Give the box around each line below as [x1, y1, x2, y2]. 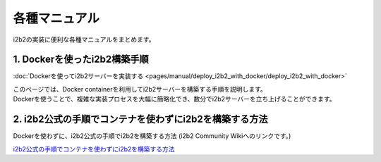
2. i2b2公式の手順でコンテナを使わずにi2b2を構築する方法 [13, 113, 268, 125]
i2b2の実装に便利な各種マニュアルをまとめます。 [13, 35, 155, 44]
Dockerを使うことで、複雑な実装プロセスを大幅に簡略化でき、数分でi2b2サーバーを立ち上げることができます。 [13, 95, 336, 104]
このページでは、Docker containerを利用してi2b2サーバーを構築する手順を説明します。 [13, 85, 267, 93]
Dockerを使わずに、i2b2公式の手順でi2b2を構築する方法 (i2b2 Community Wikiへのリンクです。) [13, 132, 291, 140]
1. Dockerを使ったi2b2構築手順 [13, 54, 149, 66]
